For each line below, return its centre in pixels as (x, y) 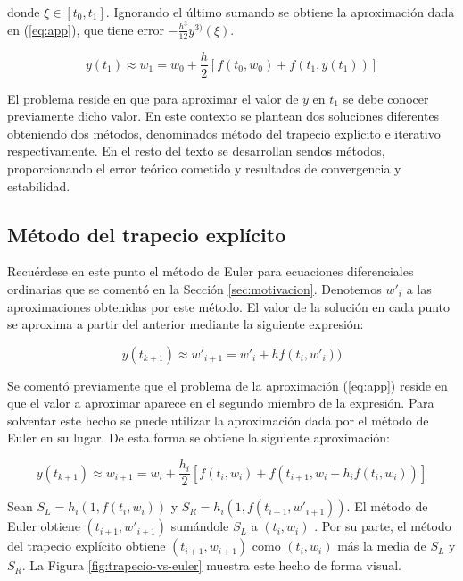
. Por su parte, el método (383, 526)
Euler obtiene (44, 526)
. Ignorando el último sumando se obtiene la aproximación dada (280, 12)
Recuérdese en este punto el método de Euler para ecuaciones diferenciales (211, 271)
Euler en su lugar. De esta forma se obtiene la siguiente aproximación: (199, 438)
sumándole (200, 526)
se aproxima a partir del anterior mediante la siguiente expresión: (186, 324)
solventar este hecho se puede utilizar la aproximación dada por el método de (218, 420)
